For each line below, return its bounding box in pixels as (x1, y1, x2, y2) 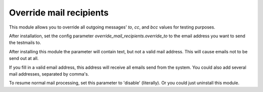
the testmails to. (9, 40, 41, 46)
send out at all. (9, 56, 39, 61)
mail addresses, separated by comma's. (9, 71, 90, 77)
